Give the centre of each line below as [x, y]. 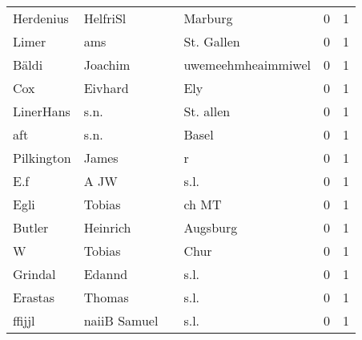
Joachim [107, 65]
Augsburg [211, 227]
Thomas [106, 297]
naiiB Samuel [121, 320]
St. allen [207, 111]
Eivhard [106, 88]
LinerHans [42, 111]
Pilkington [42, 158]
